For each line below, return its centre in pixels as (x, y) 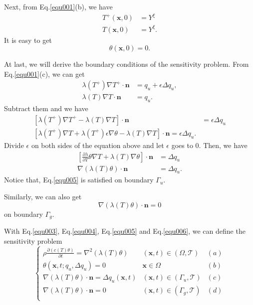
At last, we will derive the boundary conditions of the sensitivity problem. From (126, 64)
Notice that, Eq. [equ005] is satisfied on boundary (79, 180)
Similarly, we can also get (43, 196)
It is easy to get (28, 40)
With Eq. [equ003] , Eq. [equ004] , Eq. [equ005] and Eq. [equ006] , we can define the (125, 231)
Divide (14, 145)
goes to (182, 145)
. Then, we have (223, 145)
